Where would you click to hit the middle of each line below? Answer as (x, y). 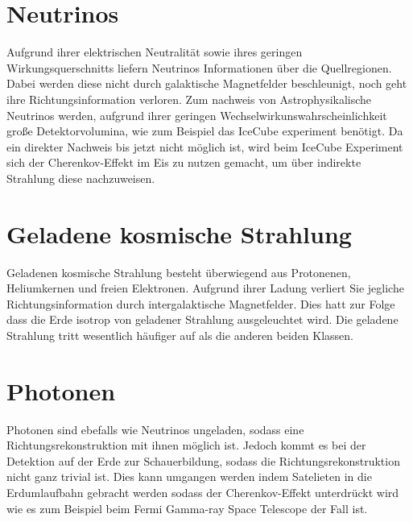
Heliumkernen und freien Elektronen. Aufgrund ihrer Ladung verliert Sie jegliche (205, 288)
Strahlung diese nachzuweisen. (81, 178)
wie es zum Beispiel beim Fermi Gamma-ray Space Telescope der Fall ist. (187, 508)
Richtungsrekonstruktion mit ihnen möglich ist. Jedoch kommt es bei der (186, 445)
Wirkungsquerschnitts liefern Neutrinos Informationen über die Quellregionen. (199, 67)
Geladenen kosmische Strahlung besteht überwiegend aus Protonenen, (179, 272)
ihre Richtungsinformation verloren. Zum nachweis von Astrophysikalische (189, 99)
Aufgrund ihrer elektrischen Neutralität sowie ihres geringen (155, 52)
